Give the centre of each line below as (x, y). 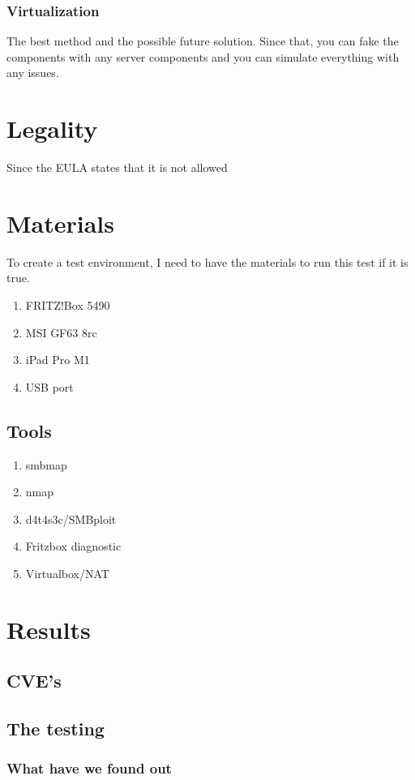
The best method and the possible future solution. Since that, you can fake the (203, 41)
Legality (52, 129)
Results (49, 629)
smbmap (46, 464)
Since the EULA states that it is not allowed (117, 167)
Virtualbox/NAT (67, 573)
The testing (56, 729)
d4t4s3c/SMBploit (71, 519)
